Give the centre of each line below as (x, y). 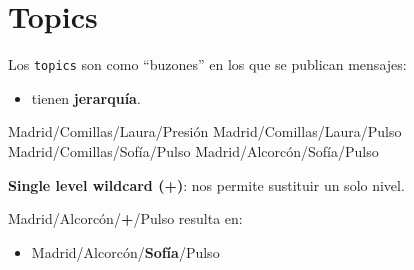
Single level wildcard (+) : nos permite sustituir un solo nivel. (206, 184)
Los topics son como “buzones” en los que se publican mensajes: (207, 64)
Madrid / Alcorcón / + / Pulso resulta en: (125, 218)
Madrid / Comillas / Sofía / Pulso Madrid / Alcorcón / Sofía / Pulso (193, 150)
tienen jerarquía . (86, 97)
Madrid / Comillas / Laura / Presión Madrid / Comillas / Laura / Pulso (205, 131)
